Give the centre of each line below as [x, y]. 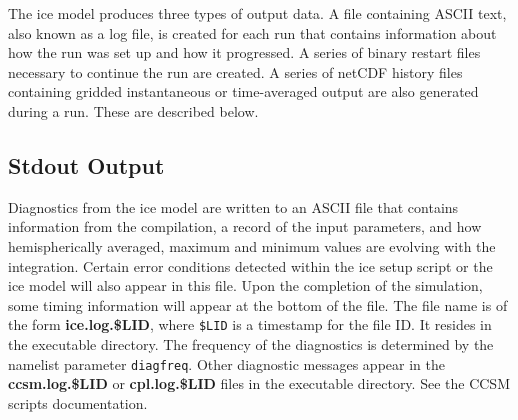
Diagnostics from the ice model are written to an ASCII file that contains [233, 206]
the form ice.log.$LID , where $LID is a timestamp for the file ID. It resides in [250, 324]
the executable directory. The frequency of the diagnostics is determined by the [251, 343]
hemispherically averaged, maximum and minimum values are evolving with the [252, 245]
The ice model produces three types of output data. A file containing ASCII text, [257, 13]
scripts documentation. [78, 402]
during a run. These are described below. [133, 110]
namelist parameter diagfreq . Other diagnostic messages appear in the [226, 363]
